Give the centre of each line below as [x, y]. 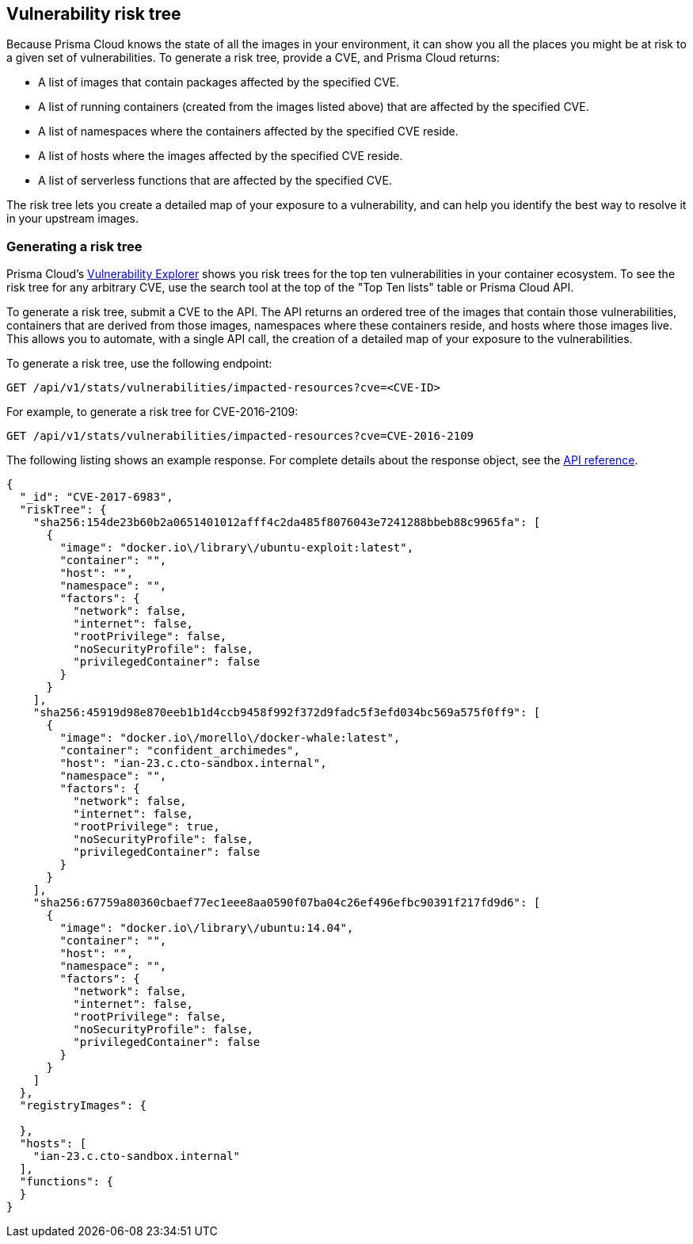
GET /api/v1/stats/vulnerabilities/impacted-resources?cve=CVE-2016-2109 [240, 436]
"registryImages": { [83, 1106]
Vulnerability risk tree [94, 14]
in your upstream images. [72, 219]
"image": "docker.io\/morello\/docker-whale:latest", [230, 738]
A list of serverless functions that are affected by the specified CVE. [215, 181]
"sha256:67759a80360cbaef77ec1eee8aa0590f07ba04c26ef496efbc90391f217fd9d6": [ [287, 903]
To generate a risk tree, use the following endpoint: [139, 364]
